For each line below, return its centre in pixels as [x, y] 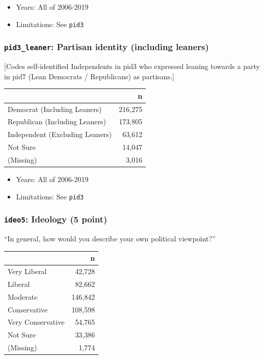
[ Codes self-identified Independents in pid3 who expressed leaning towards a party [132, 66]
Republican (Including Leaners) [57, 121]
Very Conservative [36, 322]
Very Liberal [27, 271]
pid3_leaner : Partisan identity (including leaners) [107, 47]
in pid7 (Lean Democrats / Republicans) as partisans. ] [89, 76]
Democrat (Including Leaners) [55, 109]
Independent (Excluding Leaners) [60, 134]
